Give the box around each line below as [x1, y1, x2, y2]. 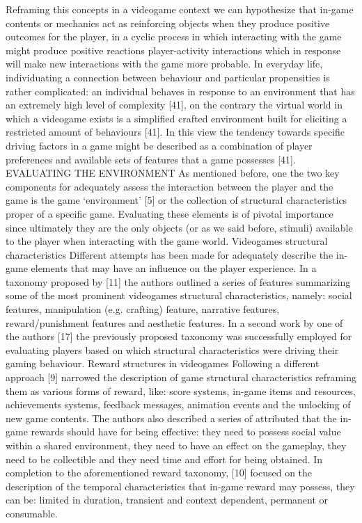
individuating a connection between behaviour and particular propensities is [6, 70, 330, 84]
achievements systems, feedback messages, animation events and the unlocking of [6, 397, 351, 412]
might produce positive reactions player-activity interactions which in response [6, 42, 341, 57]
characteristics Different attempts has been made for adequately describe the [6, 247, 333, 261]
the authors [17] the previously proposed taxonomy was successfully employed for [6, 329, 352, 344]
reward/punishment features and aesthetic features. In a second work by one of [6, 315, 343, 330]
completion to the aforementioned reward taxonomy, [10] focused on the [6, 465, 313, 480]
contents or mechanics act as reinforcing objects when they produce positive [6, 15, 330, 30]
